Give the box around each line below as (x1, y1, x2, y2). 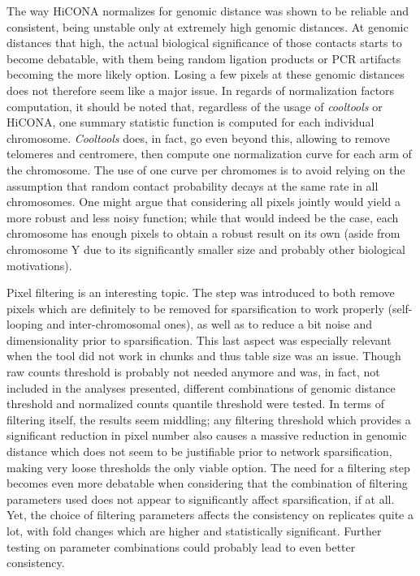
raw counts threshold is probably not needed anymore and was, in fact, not (6, 363, 380, 380)
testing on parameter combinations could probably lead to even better (6, 538, 356, 555)
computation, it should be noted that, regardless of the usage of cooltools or (6, 97, 383, 114)
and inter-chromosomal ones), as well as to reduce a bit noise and (46, 316, 373, 333)
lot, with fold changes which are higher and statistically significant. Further (6, 522, 382, 539)
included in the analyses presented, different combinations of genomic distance (6, 379, 396, 396)
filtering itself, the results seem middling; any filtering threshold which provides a (6, 411, 411, 428)
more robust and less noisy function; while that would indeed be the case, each (6, 208, 399, 226)
